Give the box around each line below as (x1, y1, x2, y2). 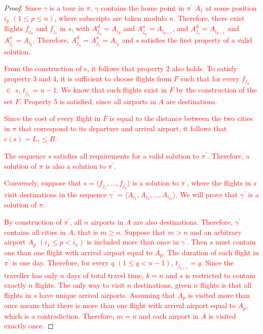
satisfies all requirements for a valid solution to (54, 150, 199, 161)
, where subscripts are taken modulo (54, 12, 167, 23)
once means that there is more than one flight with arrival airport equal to (4, 300, 236, 311)
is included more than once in (87, 236, 179, 247)
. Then (186, 236, 208, 247)
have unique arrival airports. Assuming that (39, 289, 175, 300)
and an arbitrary (190, 226, 242, 237)
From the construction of (4, 63, 82, 74)
